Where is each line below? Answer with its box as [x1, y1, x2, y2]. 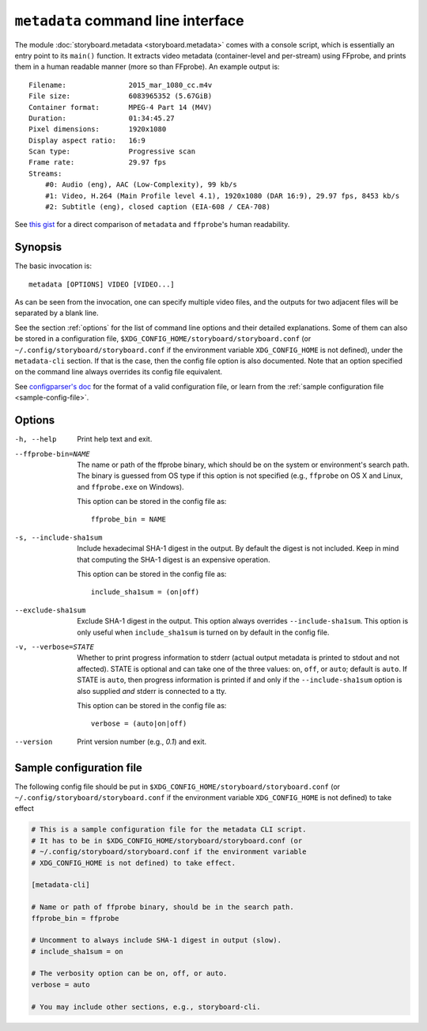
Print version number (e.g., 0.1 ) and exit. [77, 737, 207, 746]
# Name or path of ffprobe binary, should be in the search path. [31, 903, 294, 912]
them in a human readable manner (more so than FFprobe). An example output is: [14, 62, 280, 71]
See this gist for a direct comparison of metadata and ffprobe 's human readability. [14, 220, 290, 229]
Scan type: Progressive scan [28, 147, 196, 156]
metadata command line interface [14, 12, 244, 29]
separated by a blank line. [14, 309, 99, 318]
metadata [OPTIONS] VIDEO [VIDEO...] [28, 279, 176, 289]
